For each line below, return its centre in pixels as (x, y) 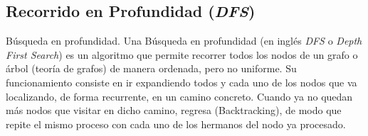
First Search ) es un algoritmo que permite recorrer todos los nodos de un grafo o (182, 54)
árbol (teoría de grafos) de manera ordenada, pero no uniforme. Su (151, 68)
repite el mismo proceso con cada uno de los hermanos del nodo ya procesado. (176, 124)
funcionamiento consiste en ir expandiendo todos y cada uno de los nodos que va (182, 82)
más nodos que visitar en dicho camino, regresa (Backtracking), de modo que (174, 110)
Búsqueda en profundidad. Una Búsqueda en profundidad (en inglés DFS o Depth (184, 41)
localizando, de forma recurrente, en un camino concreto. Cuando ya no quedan (179, 96)
